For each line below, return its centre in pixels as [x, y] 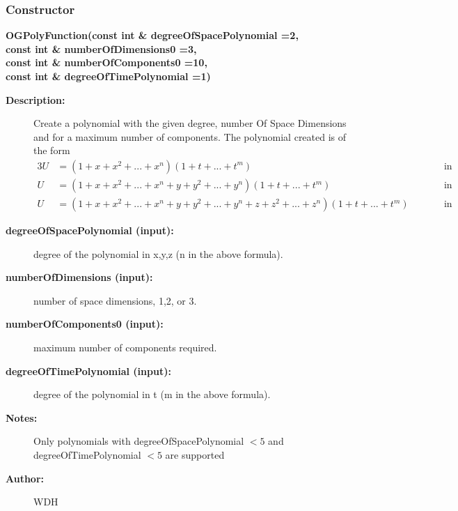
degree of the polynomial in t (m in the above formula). [152, 394]
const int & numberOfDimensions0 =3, [101, 48]
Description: [35, 99]
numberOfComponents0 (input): [85, 324]
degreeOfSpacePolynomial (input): [90, 230]
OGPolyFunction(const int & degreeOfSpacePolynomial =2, [152, 35]
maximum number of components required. [125, 348]
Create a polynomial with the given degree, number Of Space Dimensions [190, 123]
